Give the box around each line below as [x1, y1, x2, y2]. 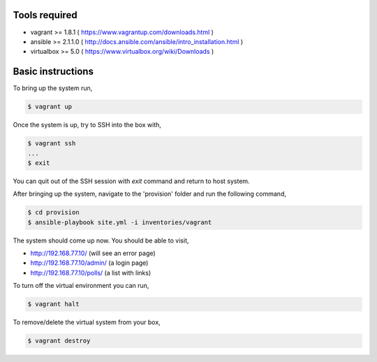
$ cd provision [27, 208, 80, 217]
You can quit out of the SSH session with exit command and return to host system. [13, 177, 251, 185]
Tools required [13, 9, 77, 21]
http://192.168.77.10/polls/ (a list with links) [30, 268, 151, 277]
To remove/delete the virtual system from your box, [13, 318, 161, 326]
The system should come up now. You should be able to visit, [13, 236, 189, 245]
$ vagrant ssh [27, 140, 76, 147]
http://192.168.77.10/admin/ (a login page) [30, 259, 149, 267]
